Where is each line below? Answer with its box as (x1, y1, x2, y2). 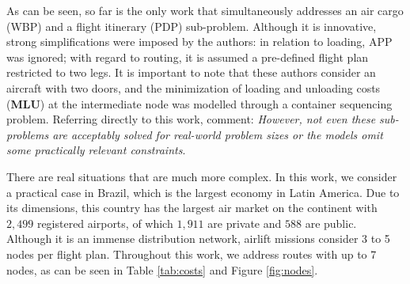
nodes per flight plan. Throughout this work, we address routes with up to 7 (6, 245, 377, 262)
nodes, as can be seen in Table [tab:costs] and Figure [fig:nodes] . (6, 261, 318, 278)
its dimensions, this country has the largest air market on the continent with (6, 199, 378, 216)
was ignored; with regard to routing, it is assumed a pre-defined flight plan (6, 48, 369, 65)
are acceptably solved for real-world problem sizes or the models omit (52, 126, 383, 142)
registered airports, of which (36, 214, 173, 231)
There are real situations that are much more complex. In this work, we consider (6, 168, 397, 184)
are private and (207, 214, 282, 231)
